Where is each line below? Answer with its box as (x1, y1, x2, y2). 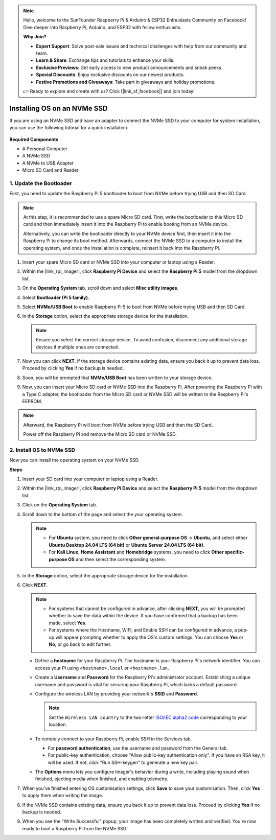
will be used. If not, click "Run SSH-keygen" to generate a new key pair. (48, 759, 199, 765)
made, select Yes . (49, 620, 87, 626)
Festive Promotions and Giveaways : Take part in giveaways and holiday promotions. (36, 79, 216, 85)
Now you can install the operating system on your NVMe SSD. (9, 457, 140, 463)
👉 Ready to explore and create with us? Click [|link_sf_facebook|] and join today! (23, 88, 195, 94)
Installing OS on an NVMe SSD (9, 104, 108, 112)
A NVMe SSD (22, 153, 51, 159)
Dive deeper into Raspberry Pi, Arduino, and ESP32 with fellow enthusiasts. (23, 24, 182, 30)
